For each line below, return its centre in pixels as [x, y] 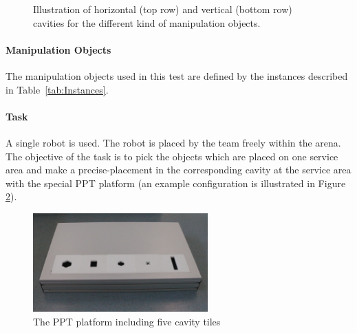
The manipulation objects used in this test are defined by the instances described [177, 75]
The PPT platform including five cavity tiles [127, 321]
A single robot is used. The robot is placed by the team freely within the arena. [173, 142]
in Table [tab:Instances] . [57, 89]
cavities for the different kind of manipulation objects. [147, 22]
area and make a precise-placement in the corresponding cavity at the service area [178, 170]
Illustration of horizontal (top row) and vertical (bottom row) [163, 9]
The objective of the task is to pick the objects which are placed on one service [172, 156]
